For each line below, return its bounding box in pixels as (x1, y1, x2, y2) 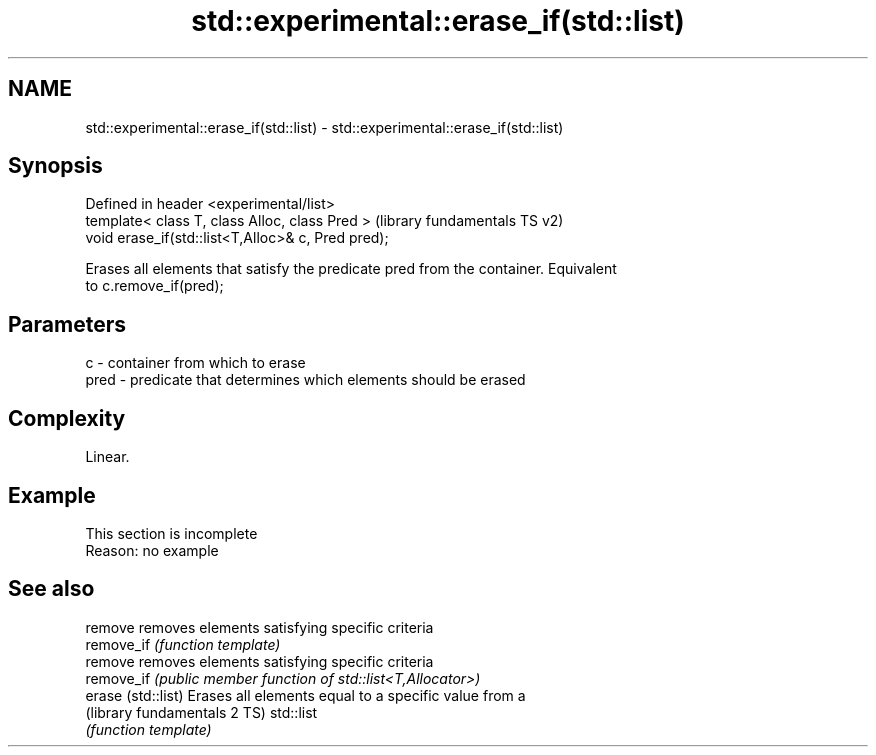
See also (8, 576, 95, 602)
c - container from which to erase (85, 354, 306, 372)
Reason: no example (85, 541, 219, 559)
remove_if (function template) (85, 635, 281, 653)
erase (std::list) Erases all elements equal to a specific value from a (85, 686, 526, 704)
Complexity (8, 405, 126, 431)
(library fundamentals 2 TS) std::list (85, 703, 318, 721)
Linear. (85, 448, 130, 466)
